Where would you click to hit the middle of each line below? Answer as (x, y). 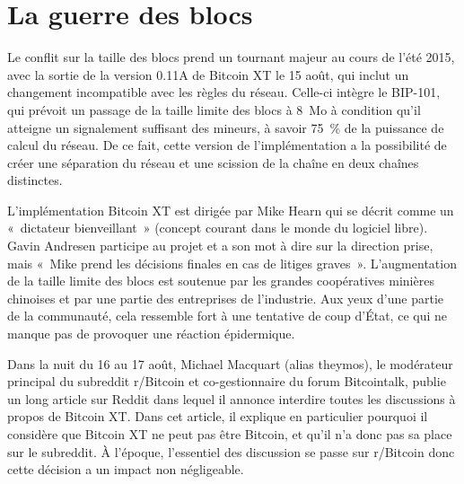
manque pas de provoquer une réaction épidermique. (151, 334)
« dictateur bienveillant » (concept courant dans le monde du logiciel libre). (218, 228)
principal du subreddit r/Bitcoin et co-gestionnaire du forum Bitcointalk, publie (227, 381)
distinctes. (35, 180)
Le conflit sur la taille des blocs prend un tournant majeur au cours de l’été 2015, (231, 57)
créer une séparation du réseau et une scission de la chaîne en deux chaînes (213, 162)
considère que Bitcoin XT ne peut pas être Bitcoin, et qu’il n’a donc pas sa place (230, 434)
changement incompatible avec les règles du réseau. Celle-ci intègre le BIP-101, (224, 92)
